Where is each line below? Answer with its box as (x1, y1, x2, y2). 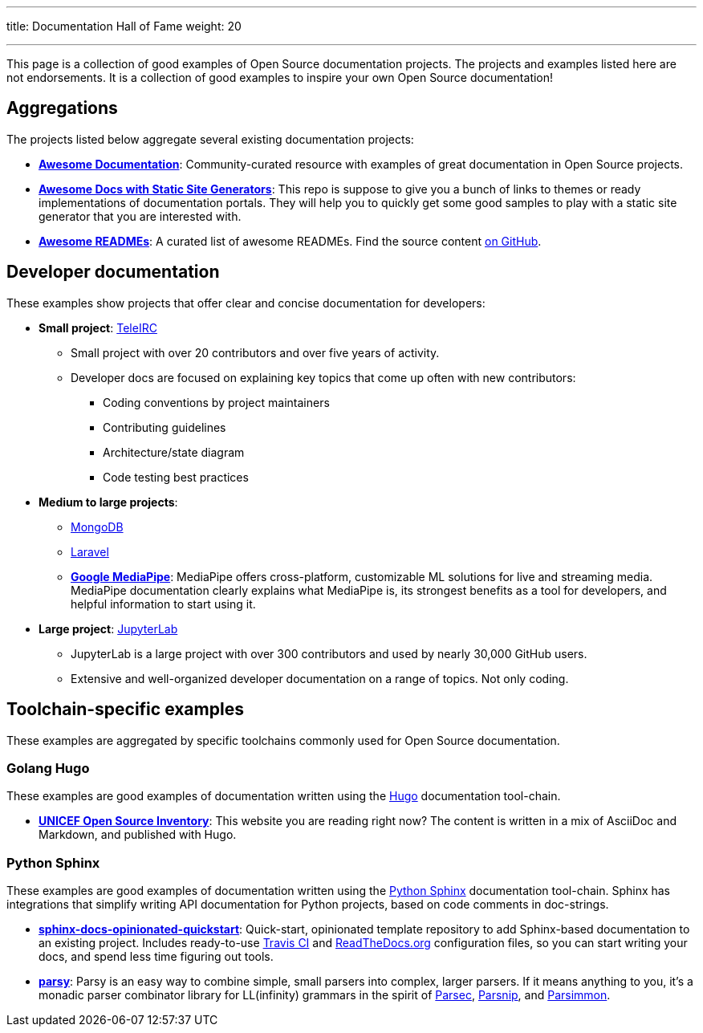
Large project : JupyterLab (39, 621, 178, 636)
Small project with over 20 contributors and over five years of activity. (71, 345, 440, 360)
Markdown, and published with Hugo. (39, 828, 237, 842)
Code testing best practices (103, 470, 249, 484)
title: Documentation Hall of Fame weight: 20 (6, 19, 242, 33)
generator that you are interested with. (39, 209, 242, 223)
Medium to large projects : (39, 494, 178, 509)
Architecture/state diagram (103, 445, 245, 459)
